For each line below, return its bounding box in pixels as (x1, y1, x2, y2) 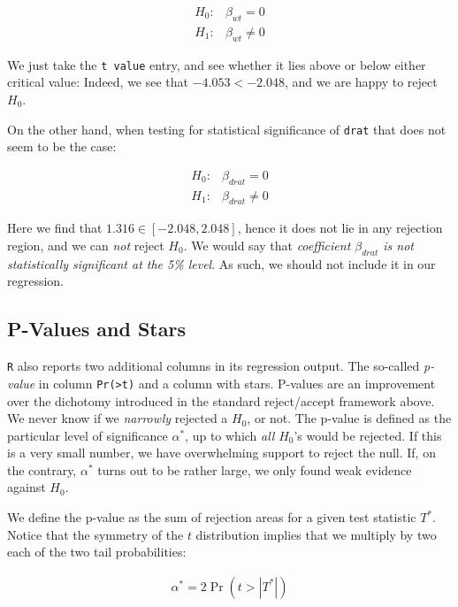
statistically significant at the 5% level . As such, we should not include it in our (7, 254, 436, 273)
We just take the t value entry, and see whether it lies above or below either (7, 55, 426, 73)
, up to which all (185, 426, 275, 444)
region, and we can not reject (7, 236, 164, 254)
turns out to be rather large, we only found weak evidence (97, 460, 412, 479)
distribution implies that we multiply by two (195, 525, 437, 543)
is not (383, 236, 415, 254)
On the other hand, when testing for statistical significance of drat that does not (7, 119, 447, 138)
